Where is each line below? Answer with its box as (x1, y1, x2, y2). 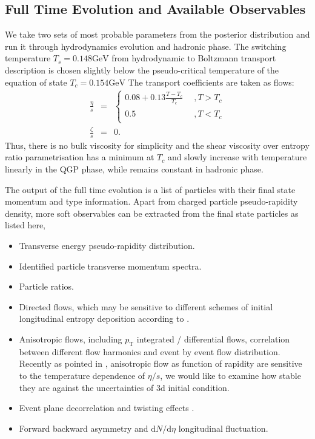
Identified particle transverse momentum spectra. (19, 259, 202, 272)
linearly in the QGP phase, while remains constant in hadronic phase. (5, 163, 264, 175)
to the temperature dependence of (19, 369, 145, 381)
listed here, (5, 219, 46, 231)
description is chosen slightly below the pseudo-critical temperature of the (5, 63, 279, 76)
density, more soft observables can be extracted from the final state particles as (5, 206, 299, 219)
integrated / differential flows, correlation (136, 332, 290, 345)
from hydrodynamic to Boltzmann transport (111, 52, 276, 64)
